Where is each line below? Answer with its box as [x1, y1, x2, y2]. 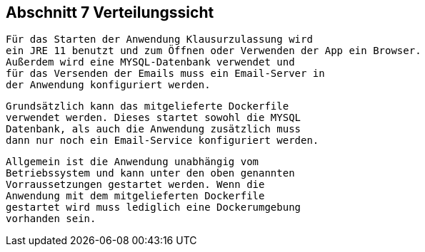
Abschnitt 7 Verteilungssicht [6, 4, 214, 21]
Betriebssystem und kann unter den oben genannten [6, 167, 295, 179]
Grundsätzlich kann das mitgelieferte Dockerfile [6, 100, 289, 112]
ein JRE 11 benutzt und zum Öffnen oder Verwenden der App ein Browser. [6, 45, 421, 57]
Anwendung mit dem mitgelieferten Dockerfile [6, 190, 265, 202]
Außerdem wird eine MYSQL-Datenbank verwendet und [6, 56, 295, 68]
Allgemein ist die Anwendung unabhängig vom [6, 156, 259, 168]
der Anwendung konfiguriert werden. [6, 79, 211, 91]
